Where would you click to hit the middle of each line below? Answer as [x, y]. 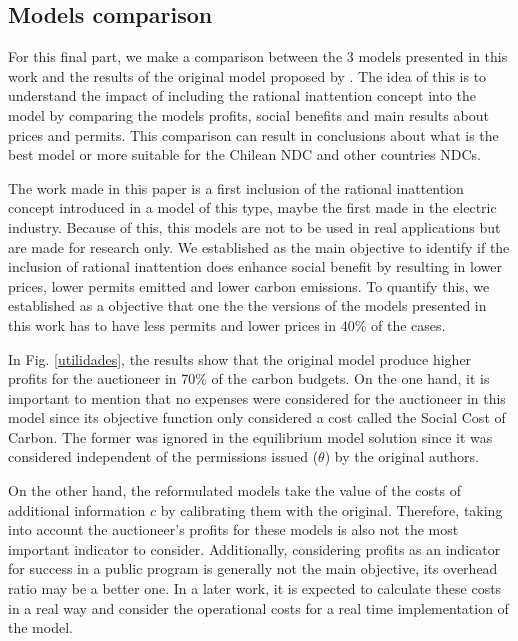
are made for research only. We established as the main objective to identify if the [259, 246]
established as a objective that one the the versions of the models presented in [247, 305]
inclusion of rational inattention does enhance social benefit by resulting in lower [255, 266]
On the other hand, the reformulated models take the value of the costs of [234, 490]
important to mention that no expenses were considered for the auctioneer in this [257, 397]
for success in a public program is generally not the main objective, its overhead [253, 568]
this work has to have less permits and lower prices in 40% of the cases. [227, 324]
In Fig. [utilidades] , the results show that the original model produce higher [240, 358]
